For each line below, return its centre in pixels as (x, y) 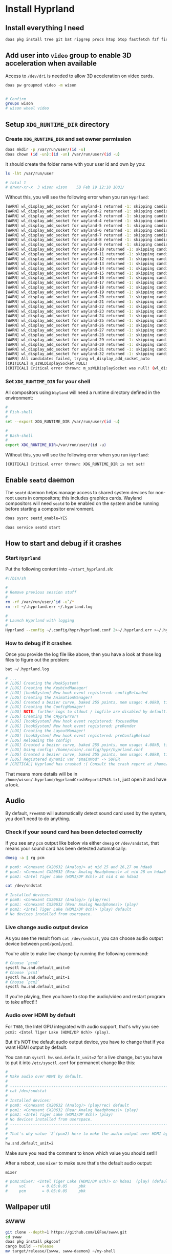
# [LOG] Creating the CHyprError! (42, 717)
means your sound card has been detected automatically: (66, 848)
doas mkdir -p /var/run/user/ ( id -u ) (46, 149)
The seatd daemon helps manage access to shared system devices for (80, 492)
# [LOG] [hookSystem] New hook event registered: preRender (71, 726)
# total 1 (16, 183)
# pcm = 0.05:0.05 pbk (46, 1191)
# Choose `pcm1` (23, 973)
